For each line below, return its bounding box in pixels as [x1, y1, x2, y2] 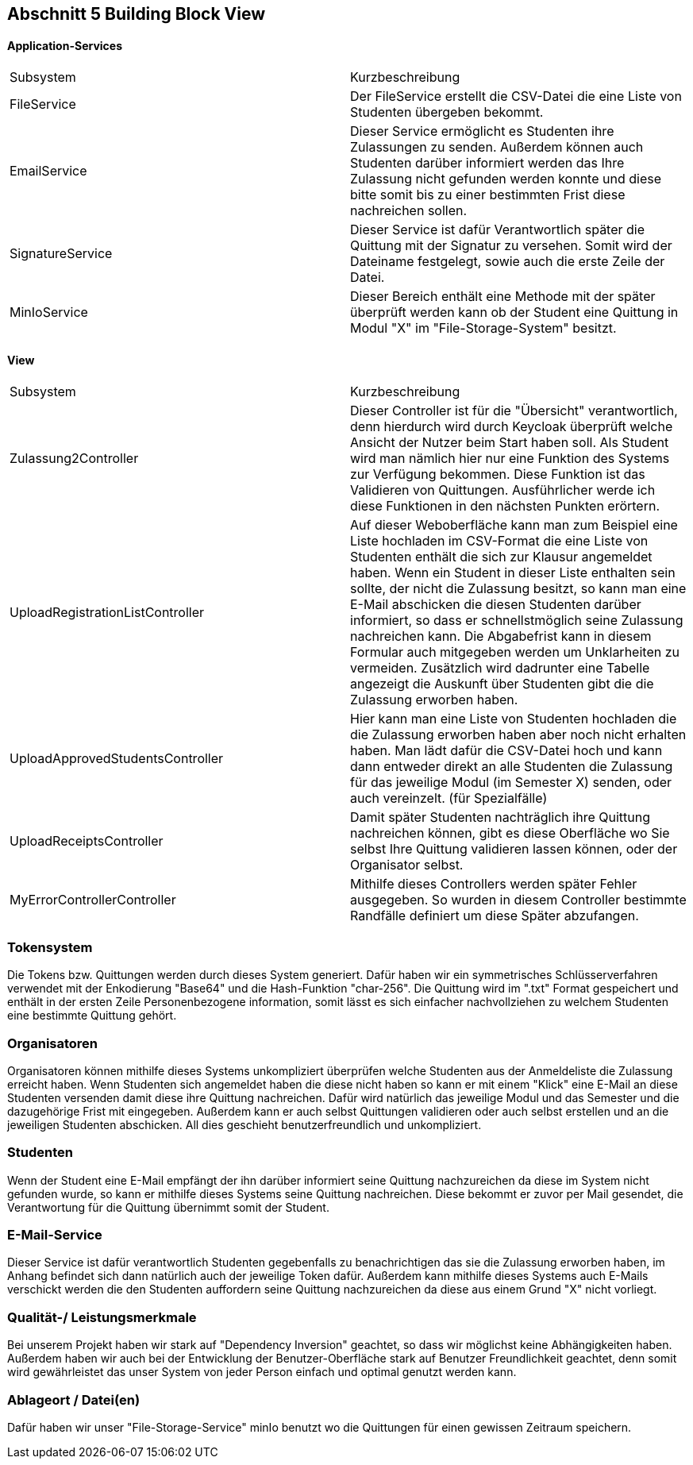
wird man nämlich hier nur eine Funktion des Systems [350, 450, 670, 467]
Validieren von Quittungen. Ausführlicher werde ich [350, 482, 656, 499]
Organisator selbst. [350, 857, 464, 873]
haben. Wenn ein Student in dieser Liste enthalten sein [350, 565, 676, 581]
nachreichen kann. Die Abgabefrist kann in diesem [350, 628, 652, 645]
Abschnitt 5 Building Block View [7, 4, 266, 24]
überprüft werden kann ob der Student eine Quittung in [350, 304, 679, 321]
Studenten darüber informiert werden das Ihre [350, 155, 625, 172]
